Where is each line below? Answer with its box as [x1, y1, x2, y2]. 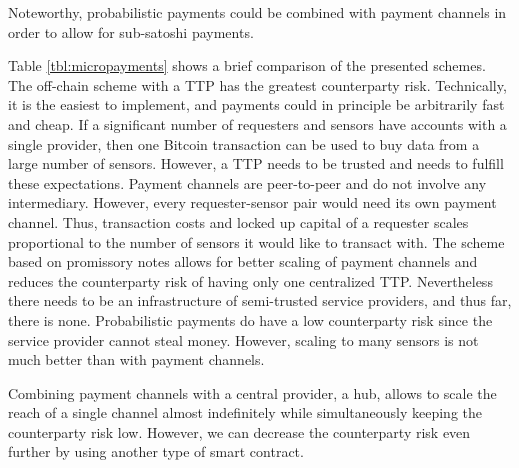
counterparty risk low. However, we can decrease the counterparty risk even [8, 421, 471, 442]
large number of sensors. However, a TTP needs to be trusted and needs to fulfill [8, 153, 504, 174]
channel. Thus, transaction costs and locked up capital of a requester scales [8, 211, 469, 232]
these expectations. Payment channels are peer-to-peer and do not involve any [8, 172, 487, 193]
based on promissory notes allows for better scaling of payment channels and [8, 251, 478, 272]
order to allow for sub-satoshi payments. [8, 21, 254, 42]
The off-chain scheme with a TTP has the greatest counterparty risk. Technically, [8, 74, 507, 95]
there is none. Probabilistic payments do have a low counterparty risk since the [8, 309, 493, 330]
